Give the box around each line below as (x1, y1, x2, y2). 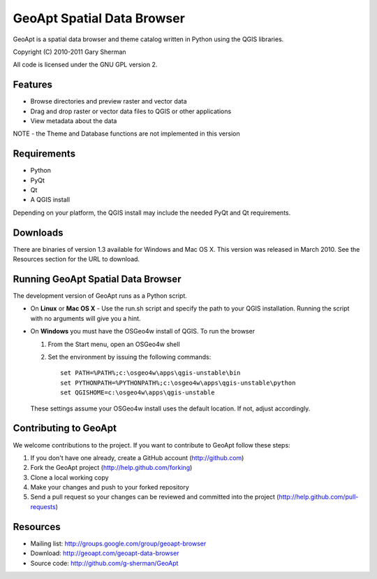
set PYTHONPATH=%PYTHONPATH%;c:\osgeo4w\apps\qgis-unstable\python (60, 378, 296, 387)
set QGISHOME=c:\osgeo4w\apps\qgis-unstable (60, 389, 216, 396)
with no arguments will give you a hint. (30, 314, 141, 322)
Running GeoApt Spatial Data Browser (13, 273, 182, 285)
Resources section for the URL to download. (13, 255, 140, 264)
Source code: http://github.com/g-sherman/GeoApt (30, 559, 179, 567)
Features (13, 79, 52, 91)
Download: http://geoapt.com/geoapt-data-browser (30, 549, 179, 557)
